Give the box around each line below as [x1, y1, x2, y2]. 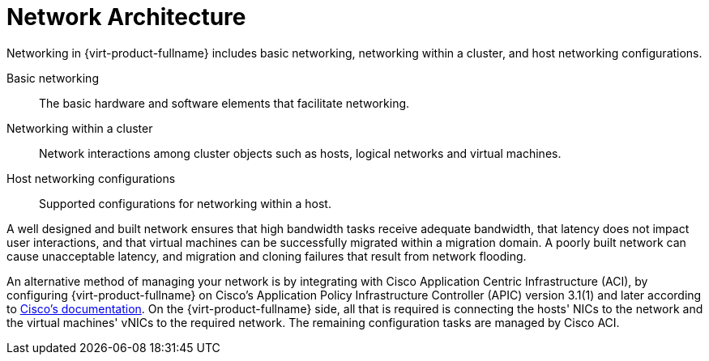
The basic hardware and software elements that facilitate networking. [39, 96, 410, 110]
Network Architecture [6, 3, 246, 31]
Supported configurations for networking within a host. [39, 196, 331, 210]
